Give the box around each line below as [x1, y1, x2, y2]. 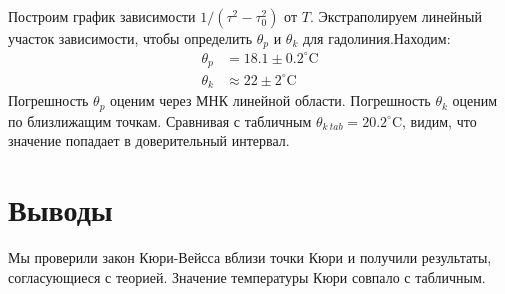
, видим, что [401, 110, 477, 131]
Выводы [8, 189, 113, 230]
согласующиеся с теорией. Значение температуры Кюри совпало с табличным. [8, 266, 486, 287]
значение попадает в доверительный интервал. [8, 130, 290, 151]
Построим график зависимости [8, 6, 196, 26]
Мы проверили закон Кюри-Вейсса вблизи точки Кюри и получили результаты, [8, 247, 492, 268]
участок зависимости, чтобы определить [8, 28, 253, 48]
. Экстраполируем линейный [309, 6, 482, 26]
